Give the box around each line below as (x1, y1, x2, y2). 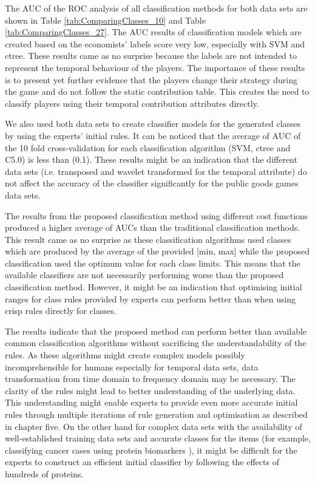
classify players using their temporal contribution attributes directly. (5, 97, 259, 109)
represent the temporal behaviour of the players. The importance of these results (5, 61, 305, 73)
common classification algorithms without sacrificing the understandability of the (5, 336, 307, 349)
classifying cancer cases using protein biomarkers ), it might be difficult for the (5, 443, 297, 456)
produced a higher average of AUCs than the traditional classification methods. (5, 221, 300, 234)
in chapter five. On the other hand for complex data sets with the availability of (5, 420, 302, 432)
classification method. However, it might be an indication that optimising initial (5, 281, 302, 293)
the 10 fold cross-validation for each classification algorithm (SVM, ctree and (5, 141, 291, 154)
